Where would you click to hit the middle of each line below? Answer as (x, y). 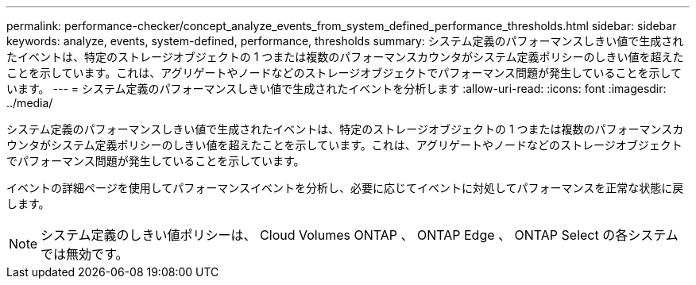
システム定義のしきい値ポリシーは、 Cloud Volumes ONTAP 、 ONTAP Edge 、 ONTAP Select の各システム (360, 235)
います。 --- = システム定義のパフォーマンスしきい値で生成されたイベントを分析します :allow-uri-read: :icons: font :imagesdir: (336, 89)
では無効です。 (85, 254)
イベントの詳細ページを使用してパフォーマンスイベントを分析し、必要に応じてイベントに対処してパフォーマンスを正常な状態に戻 (345, 188)
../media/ (30, 103)
